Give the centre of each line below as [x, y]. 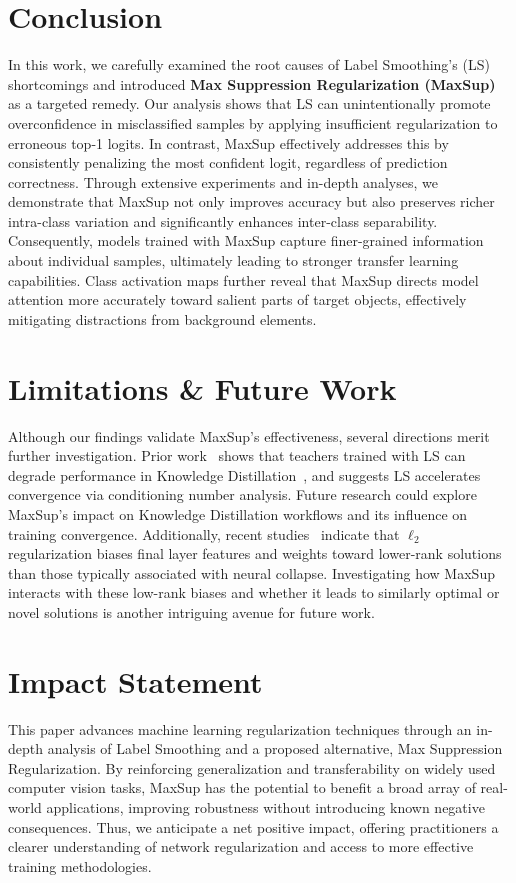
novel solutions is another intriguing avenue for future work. [191, 611]
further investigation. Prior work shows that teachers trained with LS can [237, 455]
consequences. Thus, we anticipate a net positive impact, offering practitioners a [253, 826]
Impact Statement [135, 680]
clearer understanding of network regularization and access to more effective [241, 846]
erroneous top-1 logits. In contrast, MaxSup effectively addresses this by [228, 142]
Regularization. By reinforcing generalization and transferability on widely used [252, 767]
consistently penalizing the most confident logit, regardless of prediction [228, 162]
